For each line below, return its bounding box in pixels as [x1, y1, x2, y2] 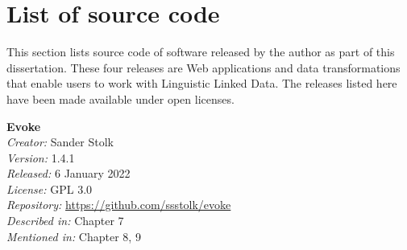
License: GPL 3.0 [6, 180, 93, 197]
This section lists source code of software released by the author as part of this [6, 43, 395, 60]
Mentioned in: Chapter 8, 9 [6, 227, 141, 244]
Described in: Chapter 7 [6, 212, 124, 229]
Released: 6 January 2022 [6, 165, 131, 182]
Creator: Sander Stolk [6, 133, 114, 150]
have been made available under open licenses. [6, 90, 235, 107]
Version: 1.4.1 [6, 149, 75, 166]
